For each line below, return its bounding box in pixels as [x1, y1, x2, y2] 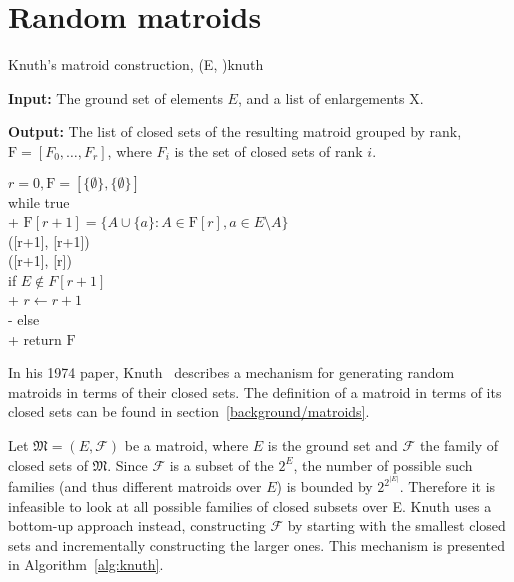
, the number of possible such [293, 454, 473, 475]
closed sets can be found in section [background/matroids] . [8, 401, 370, 422]
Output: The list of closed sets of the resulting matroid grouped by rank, [8, 121, 462, 142]
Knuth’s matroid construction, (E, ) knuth [8, 54, 264, 75]
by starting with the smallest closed [287, 515, 506, 536]
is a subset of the [169, 454, 274, 475]
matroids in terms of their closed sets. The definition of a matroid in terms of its [8, 381, 502, 402]
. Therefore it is [399, 476, 496, 497]
